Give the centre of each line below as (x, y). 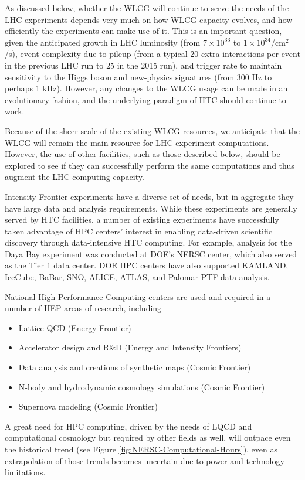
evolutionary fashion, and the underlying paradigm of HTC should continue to (145, 99)
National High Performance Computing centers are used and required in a (138, 296)
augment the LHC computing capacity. (74, 177)
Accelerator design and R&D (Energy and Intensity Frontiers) (130, 347)
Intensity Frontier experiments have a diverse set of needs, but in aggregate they (149, 196)
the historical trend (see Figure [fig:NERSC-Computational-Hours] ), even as (141, 449)
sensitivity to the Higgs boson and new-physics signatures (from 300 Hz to (138, 76)
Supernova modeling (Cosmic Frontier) (88, 406)
